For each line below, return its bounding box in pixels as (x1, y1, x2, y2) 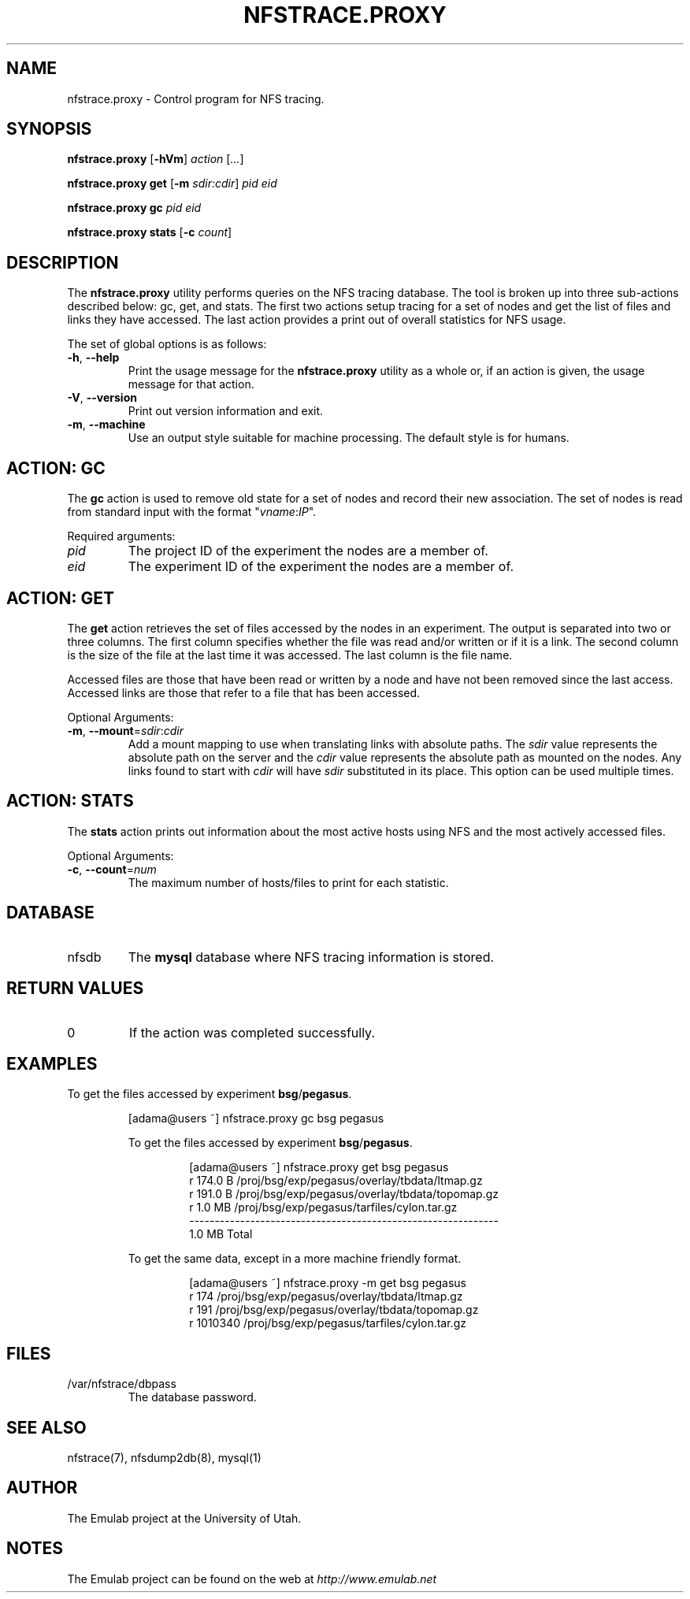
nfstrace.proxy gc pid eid (67, 201, 202, 215)
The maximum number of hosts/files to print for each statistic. (128, 875, 449, 889)
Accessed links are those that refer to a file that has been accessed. (67, 685, 421, 699)
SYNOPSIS (6, 119, 92, 139)
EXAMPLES (6, 1053, 98, 1074)
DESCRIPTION (6, 252, 119, 273)
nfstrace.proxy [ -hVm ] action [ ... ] (67, 152, 244, 166)
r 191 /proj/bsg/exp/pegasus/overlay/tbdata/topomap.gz (189, 1303, 479, 1317)
